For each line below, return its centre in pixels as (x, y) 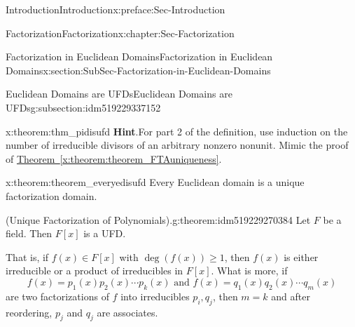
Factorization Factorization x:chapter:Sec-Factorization (120, 33)
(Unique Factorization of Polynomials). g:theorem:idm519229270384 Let (158, 219)
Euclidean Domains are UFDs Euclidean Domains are (119, 94)
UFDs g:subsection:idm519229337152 (83, 107)
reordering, (29, 312)
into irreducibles (155, 296)
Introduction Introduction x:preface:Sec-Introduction (116, 9)
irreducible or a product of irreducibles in (95, 271)
